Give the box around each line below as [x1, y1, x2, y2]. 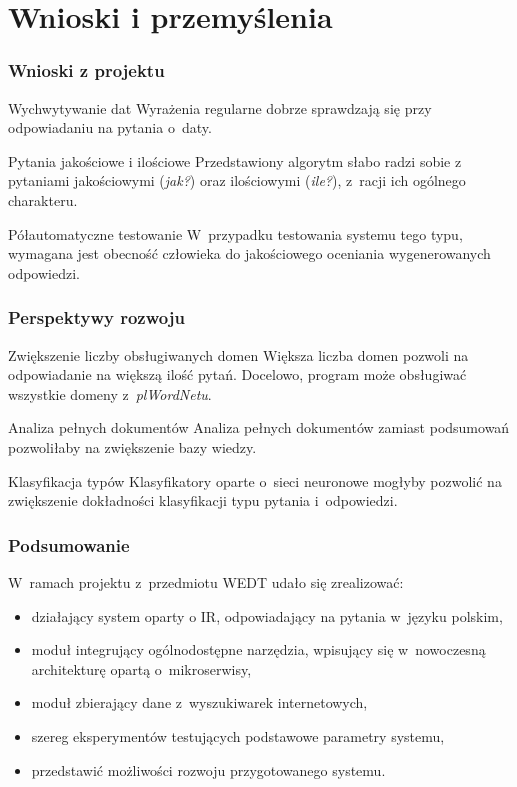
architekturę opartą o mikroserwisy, [31, 658, 252, 679]
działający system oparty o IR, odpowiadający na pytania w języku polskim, [31, 605, 503, 626]
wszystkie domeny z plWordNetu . [8, 383, 212, 404]
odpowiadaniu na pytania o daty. [8, 117, 212, 138]
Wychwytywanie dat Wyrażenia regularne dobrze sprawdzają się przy [8, 97, 432, 118]
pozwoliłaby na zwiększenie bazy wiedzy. [8, 436, 257, 457]
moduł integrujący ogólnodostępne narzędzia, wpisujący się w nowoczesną [31, 639, 486, 660]
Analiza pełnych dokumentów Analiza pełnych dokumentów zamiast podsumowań [8, 417, 510, 438]
